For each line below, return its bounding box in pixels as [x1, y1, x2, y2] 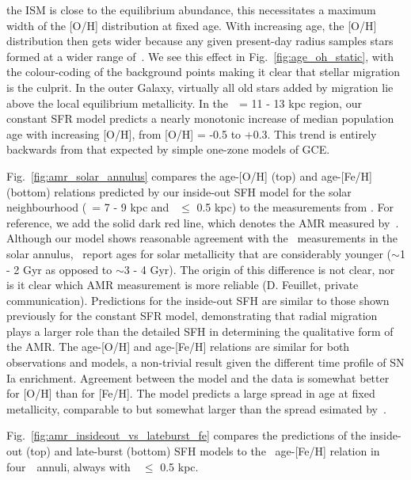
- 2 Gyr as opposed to [6, 261, 112, 277]
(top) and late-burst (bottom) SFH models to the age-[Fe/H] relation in [25, 443, 380, 459]
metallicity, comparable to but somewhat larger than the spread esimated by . [6, 400, 386, 417]
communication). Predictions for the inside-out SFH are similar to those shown [6, 291, 390, 308]
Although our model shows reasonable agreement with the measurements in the [6, 230, 398, 246]
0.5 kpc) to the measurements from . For [196, 199, 394, 215]
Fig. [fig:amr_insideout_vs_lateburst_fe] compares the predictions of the [6, 427, 367, 444]
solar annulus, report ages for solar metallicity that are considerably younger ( [6, 245, 392, 261]
